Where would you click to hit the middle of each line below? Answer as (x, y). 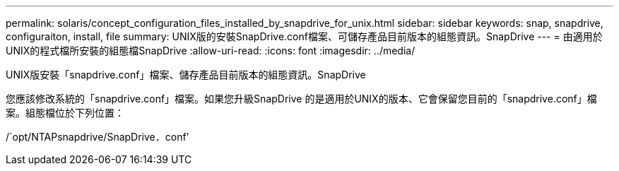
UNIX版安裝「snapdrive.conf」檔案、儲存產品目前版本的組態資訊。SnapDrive (186, 75)
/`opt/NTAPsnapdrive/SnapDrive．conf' (98, 137)
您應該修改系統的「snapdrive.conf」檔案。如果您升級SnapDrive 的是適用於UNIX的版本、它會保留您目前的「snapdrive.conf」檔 (301, 99)
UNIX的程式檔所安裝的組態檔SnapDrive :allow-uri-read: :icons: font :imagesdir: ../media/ (211, 51)
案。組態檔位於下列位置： (65, 113)
